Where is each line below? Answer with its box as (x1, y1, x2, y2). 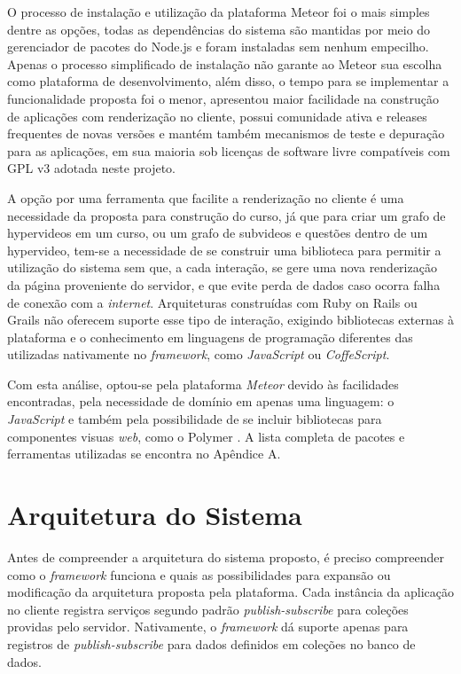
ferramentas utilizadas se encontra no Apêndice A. (7, 444, 281, 463)
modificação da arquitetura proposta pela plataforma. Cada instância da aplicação (7, 583, 454, 601)
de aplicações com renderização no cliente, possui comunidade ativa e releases (7, 106, 427, 125)
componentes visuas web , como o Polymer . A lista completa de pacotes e (7, 427, 405, 445)
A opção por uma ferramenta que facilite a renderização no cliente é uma (7, 188, 404, 207)
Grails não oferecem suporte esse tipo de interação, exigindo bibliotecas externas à (7, 310, 454, 329)
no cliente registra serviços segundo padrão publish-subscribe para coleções (7, 600, 409, 618)
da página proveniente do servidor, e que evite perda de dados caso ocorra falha (7, 275, 441, 294)
